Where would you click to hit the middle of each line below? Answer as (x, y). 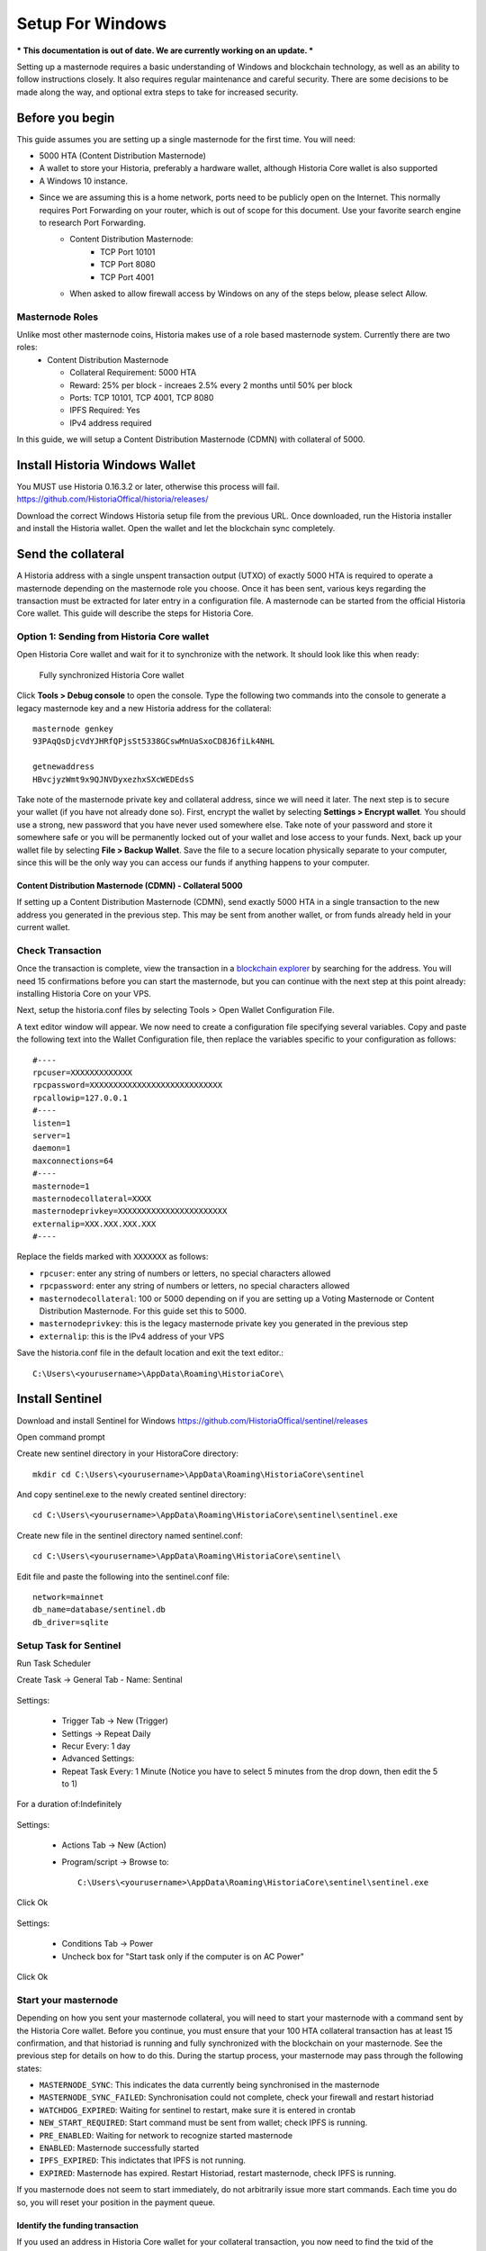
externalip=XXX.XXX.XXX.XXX (94, 1224)
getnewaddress (63, 767)
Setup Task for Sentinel (69, 1645)
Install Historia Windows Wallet (106, 465)
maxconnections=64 (73, 1161)
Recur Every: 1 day (96, 1746)
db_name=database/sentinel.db (99, 1610)
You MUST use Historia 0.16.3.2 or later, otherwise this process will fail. (148, 487)
